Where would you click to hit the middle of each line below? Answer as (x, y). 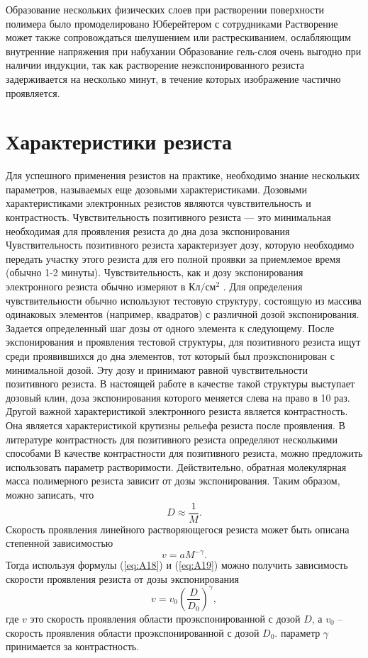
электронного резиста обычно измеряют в (96, 287)
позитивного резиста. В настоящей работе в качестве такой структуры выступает (180, 384)
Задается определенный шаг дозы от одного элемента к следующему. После (170, 328)
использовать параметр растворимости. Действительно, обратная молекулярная (176, 466)
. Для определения (263, 287)
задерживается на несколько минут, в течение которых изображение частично (173, 78)
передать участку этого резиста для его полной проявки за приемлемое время (173, 258)
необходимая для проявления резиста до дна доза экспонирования (148, 231)
